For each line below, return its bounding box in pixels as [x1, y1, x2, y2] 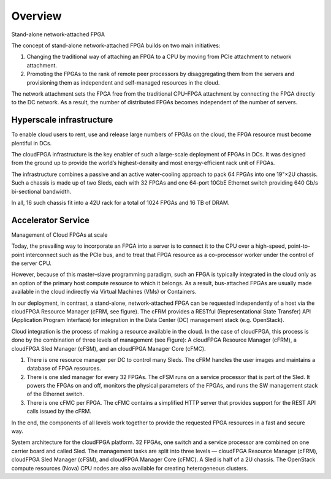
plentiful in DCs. [11, 139, 52, 147]
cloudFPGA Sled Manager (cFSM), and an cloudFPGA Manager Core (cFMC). [11, 345, 206, 352]
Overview [11, 9, 62, 23]
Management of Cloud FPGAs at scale [11, 231, 108, 239]
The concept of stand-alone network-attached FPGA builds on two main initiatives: [11, 42, 221, 49]
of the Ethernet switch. [26, 390, 85, 398]
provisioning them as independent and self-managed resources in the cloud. [26, 79, 220, 86]
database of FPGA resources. [26, 365, 101, 372]
